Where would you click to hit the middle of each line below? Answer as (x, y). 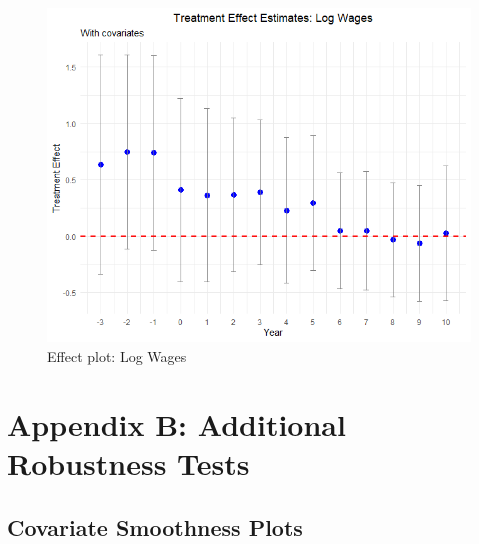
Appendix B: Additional (176, 424)
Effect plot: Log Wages (117, 355)
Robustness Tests (128, 463)
